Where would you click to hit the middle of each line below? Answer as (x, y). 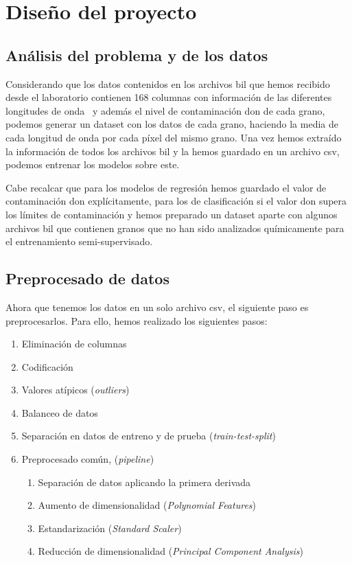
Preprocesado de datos (87, 278)
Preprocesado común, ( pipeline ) (88, 459)
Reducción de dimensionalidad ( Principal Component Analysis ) (171, 551)
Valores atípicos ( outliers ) (75, 390)
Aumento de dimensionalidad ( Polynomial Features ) (147, 505)
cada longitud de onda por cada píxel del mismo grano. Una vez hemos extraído (174, 137)
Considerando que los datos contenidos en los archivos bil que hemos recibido (168, 83)
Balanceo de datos (60, 412)
